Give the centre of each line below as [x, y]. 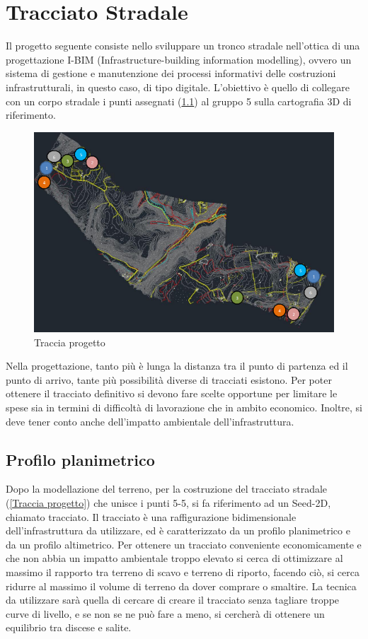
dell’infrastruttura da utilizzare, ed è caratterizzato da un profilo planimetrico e [178, 530]
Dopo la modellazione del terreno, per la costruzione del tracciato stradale [167, 489]
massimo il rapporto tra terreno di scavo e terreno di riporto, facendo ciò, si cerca [183, 572]
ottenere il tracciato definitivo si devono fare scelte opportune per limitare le [172, 393]
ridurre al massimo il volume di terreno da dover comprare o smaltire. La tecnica [181, 586]
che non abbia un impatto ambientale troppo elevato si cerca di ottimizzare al [174, 558]
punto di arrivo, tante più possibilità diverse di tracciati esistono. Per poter [169, 379]
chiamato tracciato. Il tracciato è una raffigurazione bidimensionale [151, 516]
